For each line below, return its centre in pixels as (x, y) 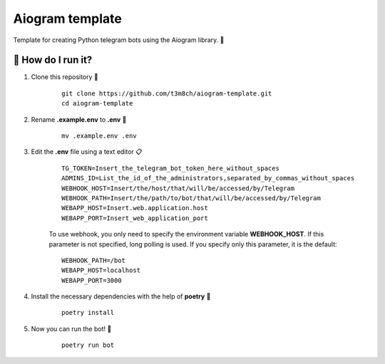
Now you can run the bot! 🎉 (71, 328)
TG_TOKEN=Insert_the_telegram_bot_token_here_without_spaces (170, 168)
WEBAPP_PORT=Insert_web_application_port (135, 218)
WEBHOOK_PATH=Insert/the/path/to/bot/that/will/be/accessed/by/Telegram (191, 198)
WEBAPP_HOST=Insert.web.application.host (135, 208)
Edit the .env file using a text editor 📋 (87, 152)
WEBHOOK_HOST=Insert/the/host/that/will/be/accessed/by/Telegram (178, 188)
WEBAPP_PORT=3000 (92, 280)
